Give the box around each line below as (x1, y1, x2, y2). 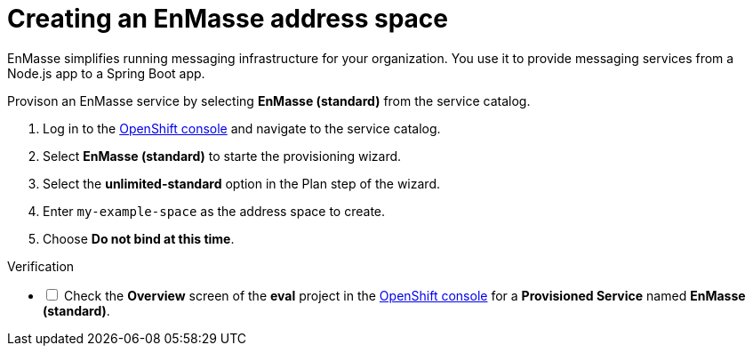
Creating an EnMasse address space (7, 4, 448, 34)
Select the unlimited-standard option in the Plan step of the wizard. (43, 175, 440, 191)
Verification (7, 258, 75, 274)
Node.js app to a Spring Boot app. (7, 65, 205, 81)
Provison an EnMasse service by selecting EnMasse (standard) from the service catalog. (7, 92, 531, 108)
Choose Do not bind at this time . (43, 230, 235, 246)
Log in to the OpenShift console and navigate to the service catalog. (43, 120, 441, 136)
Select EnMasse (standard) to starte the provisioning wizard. (43, 148, 402, 164)
